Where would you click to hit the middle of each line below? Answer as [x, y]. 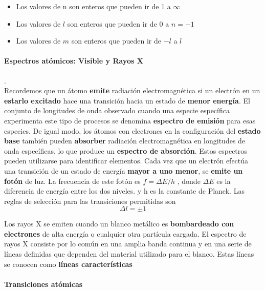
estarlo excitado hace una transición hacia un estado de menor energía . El [127, 100]
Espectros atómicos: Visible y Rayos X [74, 61]
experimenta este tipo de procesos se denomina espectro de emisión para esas [130, 120]
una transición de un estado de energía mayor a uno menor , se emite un [124, 170]
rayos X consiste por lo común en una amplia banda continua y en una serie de [128, 244]
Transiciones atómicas [43, 284]
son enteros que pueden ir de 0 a [118, 23]
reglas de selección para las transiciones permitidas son [90, 201]
